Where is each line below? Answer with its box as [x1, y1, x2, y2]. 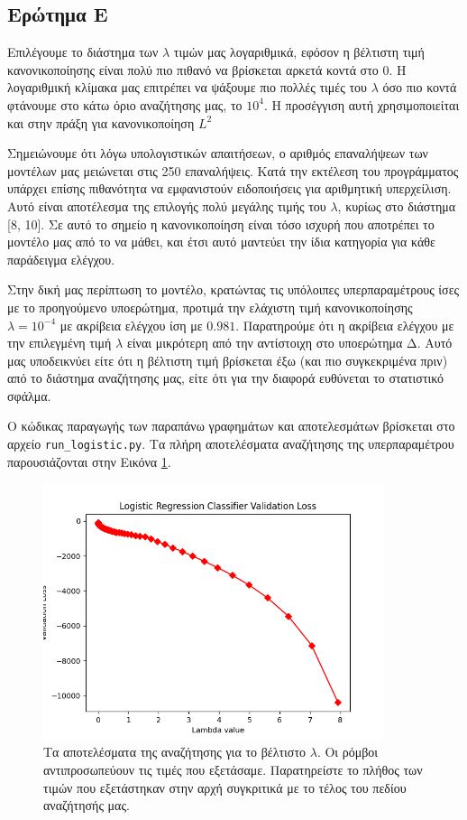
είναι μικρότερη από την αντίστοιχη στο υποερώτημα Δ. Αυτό [126, 333, 453, 352]
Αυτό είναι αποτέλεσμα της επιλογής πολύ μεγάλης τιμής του [7, 196, 326, 215]
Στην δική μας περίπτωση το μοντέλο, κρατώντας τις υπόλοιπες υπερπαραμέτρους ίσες [7, 280, 460, 299]
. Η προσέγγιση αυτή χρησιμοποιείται [263, 95, 460, 114]
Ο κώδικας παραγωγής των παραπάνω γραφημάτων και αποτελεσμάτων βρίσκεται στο [7, 416, 455, 435]
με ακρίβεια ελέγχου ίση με [60, 315, 203, 334]
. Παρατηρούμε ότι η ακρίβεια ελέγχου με [235, 315, 454, 334]
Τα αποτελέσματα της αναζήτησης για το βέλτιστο [43, 742, 307, 761]
